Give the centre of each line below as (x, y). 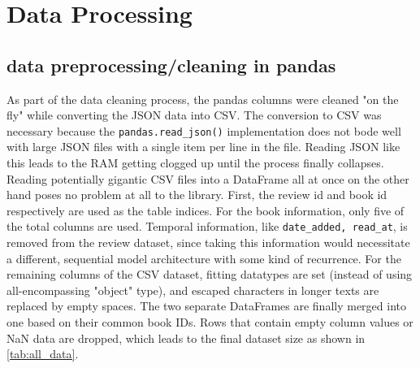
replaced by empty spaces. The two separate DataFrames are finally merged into (206, 306)
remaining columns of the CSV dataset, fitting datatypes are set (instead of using (210, 274)
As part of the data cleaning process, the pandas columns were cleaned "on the (203, 99)
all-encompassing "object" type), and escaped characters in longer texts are (193, 290)
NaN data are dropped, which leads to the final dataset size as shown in (186, 338)
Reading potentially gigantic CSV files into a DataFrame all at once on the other (208, 178)
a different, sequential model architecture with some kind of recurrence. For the (204, 258)
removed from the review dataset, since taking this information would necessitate (208, 242)
